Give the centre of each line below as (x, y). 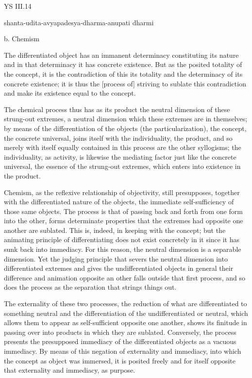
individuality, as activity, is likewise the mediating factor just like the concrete (120, 156)
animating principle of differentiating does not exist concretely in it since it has (122, 239)
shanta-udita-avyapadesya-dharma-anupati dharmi (79, 22)
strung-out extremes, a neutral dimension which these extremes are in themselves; (126, 119)
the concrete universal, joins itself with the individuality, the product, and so (118, 138)
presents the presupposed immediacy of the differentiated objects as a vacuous (120, 341)
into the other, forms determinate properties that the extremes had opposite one (124, 221)
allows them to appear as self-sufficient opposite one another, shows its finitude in (126, 322)
